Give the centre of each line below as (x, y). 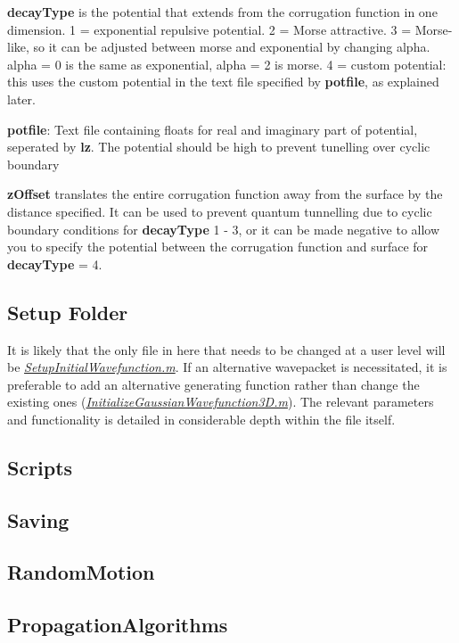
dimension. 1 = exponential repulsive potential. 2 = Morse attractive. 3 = (209, 29)
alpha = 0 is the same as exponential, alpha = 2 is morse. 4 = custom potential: (227, 64)
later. (21, 99)
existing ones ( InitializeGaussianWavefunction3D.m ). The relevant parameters (221, 402)
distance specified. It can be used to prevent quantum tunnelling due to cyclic (220, 211)
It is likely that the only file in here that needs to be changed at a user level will (226, 349)
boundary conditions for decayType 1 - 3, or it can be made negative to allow (224, 229)
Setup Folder (68, 312)
